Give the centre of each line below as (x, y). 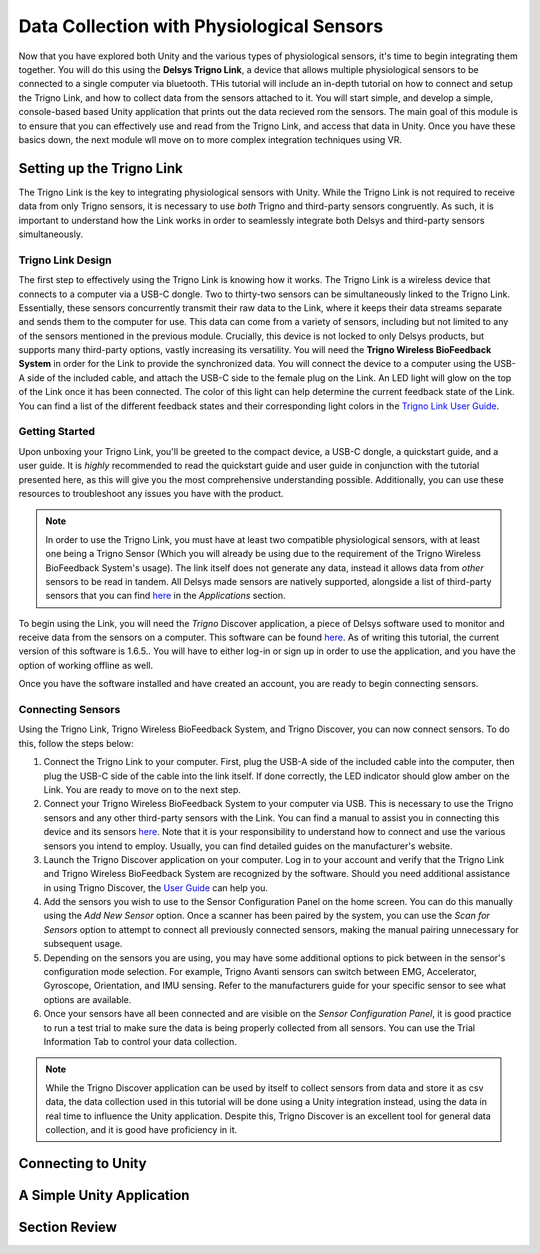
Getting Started (56, 432)
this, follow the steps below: (76, 743)
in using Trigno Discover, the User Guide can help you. (156, 887)
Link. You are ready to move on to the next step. (142, 789)
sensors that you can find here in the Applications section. (165, 596)
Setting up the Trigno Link (101, 168)
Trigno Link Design (65, 260)
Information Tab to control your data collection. (140, 1041)
